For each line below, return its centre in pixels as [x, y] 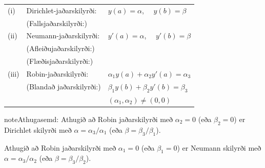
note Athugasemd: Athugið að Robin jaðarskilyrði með [89, 119]
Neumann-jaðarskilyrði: [63, 35]
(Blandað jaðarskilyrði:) [64, 87]
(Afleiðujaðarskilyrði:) [60, 48]
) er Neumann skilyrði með [219, 147]
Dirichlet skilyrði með [38, 129]
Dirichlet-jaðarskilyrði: [62, 10]
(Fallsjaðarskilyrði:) [57, 23]
